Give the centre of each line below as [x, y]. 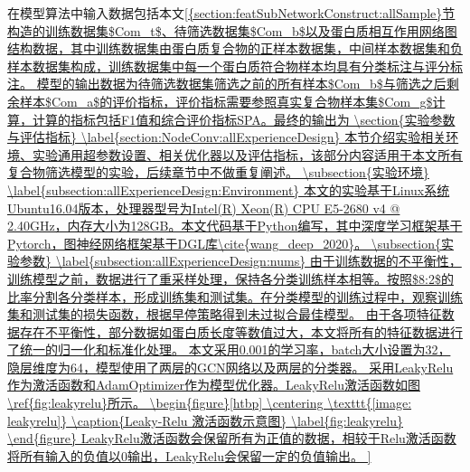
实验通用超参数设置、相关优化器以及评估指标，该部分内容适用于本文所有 [247, 154]
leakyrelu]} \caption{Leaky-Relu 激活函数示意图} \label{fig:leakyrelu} [206, 420]
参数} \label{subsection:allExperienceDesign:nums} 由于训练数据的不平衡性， [240, 261]
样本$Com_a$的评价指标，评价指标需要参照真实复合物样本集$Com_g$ [226, 101]
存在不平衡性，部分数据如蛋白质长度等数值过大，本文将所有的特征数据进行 [241, 331]
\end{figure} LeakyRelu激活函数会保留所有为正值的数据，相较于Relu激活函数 [232, 438]
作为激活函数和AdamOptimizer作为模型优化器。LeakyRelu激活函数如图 [214, 385]
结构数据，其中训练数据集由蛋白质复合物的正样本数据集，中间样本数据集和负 [235, 48]
